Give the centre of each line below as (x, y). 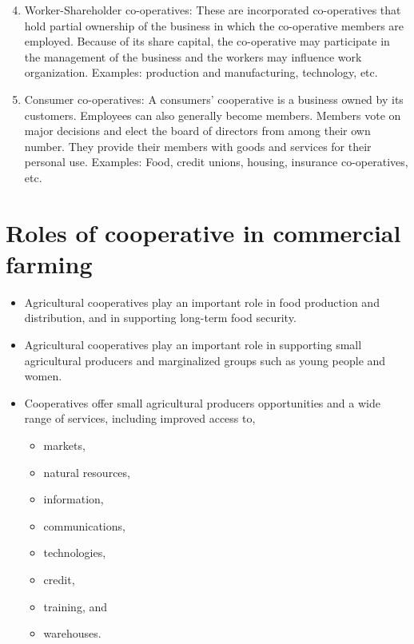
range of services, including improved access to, (140, 418)
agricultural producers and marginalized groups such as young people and (205, 360)
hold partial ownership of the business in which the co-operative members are (214, 25)
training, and (76, 606)
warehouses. (72, 633)
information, (74, 499)
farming (49, 263)
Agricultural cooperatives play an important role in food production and (202, 302)
